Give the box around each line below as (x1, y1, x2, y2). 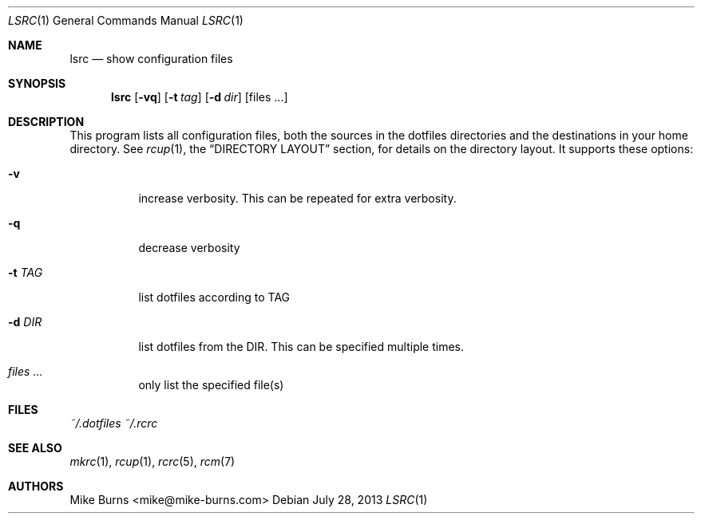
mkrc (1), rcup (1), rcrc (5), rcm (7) (69, 455, 236, 468)
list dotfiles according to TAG (138, 290, 291, 304)
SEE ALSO (8, 441, 62, 455)
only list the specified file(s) (138, 378, 284, 392)
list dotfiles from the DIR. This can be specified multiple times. (138, 340, 465, 353)
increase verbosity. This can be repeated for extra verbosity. (138, 191, 457, 205)
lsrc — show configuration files (69, 52, 233, 65)
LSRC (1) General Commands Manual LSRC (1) (8, 14, 244, 27)
